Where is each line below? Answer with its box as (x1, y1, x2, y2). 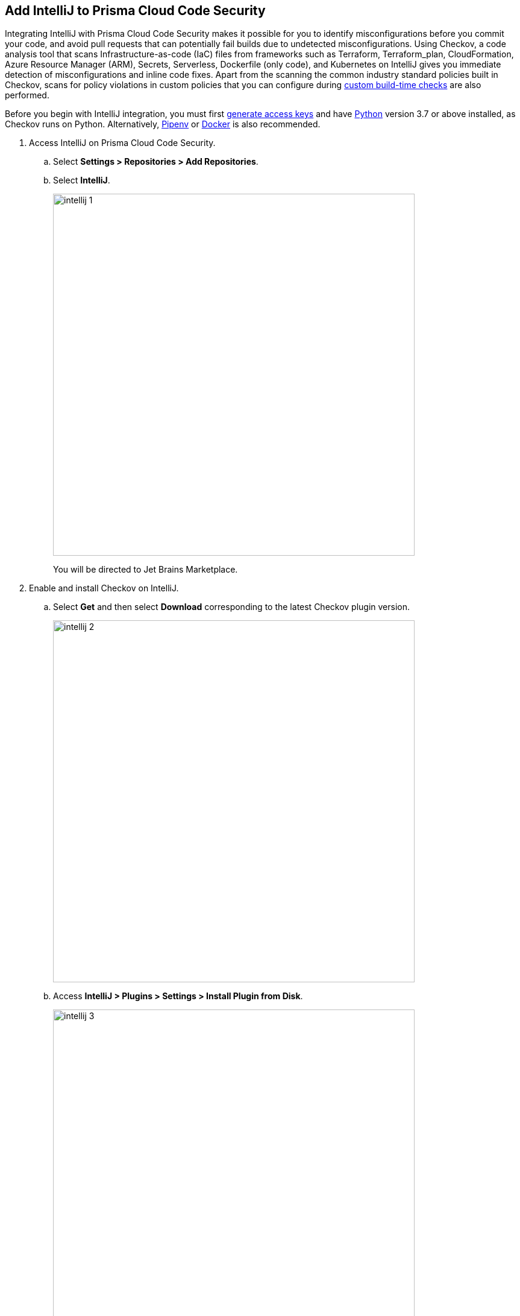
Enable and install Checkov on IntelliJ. (29, 583, 179, 594)
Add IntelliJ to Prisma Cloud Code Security (5, 3, 266, 18)
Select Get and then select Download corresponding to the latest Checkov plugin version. (53, 602, 410, 612)
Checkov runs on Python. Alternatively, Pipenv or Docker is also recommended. (5, 119, 321, 130)
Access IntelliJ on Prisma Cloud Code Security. (29, 138, 216, 148)
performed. (5, 90, 49, 101)
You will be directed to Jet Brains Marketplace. (53, 564, 238, 575)
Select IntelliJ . (53, 175, 110, 186)
